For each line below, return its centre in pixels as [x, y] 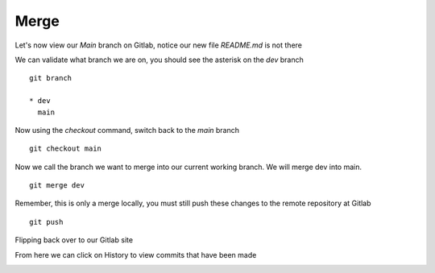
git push [46, 222]
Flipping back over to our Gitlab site [74, 240]
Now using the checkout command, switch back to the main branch [127, 130]
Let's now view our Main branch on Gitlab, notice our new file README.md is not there [158, 45]
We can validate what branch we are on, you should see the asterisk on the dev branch [159, 60]
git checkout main [66, 149]
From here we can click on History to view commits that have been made [136, 254]
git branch [51, 78]
